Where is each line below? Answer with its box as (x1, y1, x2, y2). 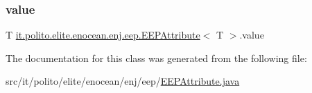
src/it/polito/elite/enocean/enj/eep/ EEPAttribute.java (6, 74, 240, 88)
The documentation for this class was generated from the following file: (6, 50, 307, 65)
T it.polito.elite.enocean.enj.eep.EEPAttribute (6, 28, 200, 42)
